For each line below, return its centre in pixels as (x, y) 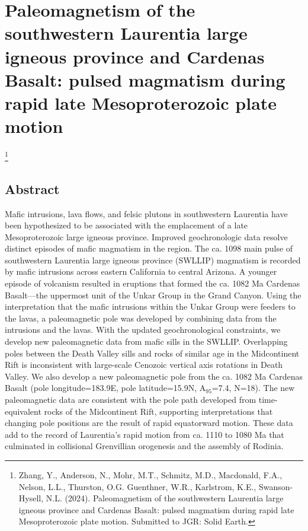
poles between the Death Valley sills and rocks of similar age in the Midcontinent (152, 353)
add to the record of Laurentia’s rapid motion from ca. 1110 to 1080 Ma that (145, 434)
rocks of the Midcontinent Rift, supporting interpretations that (158, 411)
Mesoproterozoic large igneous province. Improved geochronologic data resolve (146, 236)
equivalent (23, 411)
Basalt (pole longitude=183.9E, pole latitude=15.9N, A (105, 388)
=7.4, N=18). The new (253, 388)
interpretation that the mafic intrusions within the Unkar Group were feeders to (150, 306)
